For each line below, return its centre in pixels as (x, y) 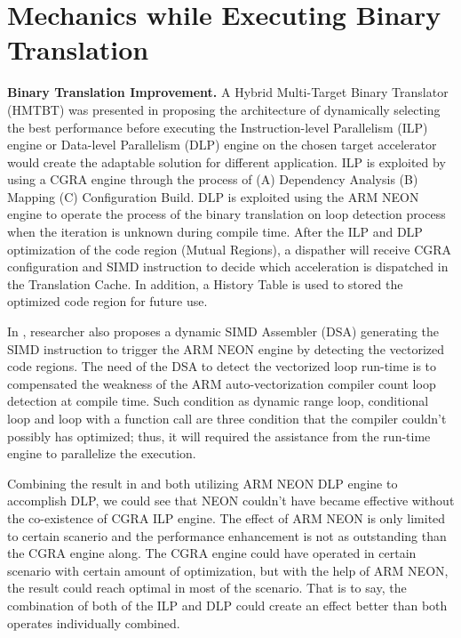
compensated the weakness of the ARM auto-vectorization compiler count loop (222, 383)
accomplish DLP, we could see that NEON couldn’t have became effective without (231, 501)
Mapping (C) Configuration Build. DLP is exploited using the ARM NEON (213, 196)
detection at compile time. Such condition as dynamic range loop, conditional (218, 401)
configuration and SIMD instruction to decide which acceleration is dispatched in (228, 267)
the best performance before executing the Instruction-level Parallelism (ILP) (218, 127)
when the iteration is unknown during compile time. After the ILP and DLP (215, 232)
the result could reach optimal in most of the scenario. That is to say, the (207, 588)
